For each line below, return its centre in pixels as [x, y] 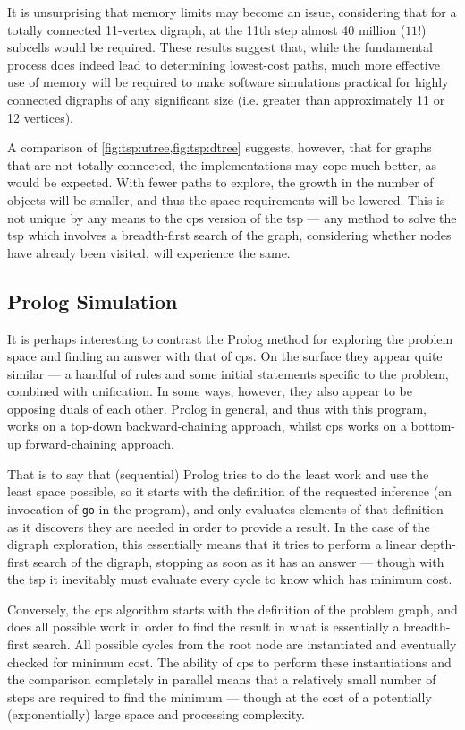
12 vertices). [40, 117]
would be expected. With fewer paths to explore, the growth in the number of [220, 182]
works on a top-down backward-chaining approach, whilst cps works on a [207, 426]
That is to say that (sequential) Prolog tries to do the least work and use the [218, 473]
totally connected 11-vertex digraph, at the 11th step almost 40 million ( [207, 29]
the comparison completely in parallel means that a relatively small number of [222, 679]
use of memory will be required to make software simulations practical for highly [228, 82]
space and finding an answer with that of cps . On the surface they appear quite [225, 356]
